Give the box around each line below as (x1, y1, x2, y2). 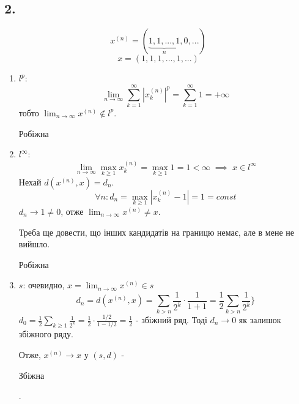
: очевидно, (23, 279, 65, 291)
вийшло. (18, 238, 50, 250)
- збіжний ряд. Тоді (135, 313, 207, 326)
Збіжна (18, 368, 45, 381)
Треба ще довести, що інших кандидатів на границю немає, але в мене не (18, 225, 294, 238)
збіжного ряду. (18, 327, 74, 340)
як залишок (238, 313, 281, 326)
